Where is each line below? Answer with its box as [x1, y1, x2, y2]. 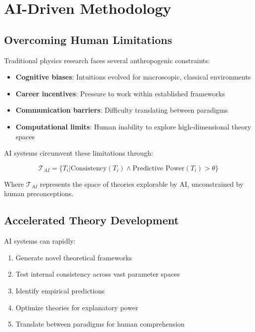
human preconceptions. [4, 188, 74, 199]
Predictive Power [132, 165, 185, 172]
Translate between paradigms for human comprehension [15, 319, 185, 329]
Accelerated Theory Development [4, 212, 179, 228]
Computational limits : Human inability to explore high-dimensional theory [15, 121, 252, 131]
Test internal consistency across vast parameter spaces [15, 269, 180, 279]
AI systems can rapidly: [4, 236, 76, 246]
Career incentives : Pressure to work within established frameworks [15, 88, 225, 98]
